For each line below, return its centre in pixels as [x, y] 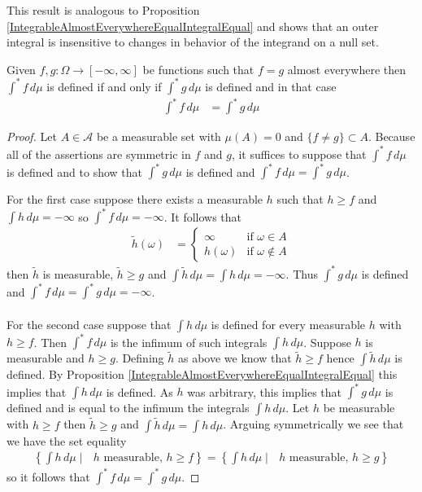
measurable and [46, 358]
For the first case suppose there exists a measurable [135, 199]
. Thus [302, 273]
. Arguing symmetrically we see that [313, 424]
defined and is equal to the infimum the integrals [128, 408]
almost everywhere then [346, 69]
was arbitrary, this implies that [265, 391]
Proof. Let [32, 136]
